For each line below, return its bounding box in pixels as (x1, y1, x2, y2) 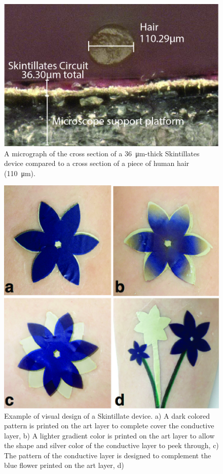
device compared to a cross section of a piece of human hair (4, 158, 190, 168)
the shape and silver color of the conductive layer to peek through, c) (4, 440, 219, 451)
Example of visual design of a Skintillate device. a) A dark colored (4, 410, 210, 421)
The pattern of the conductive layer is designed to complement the (4, 450, 211, 460)
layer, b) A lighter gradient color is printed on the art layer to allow (4, 430, 215, 441)
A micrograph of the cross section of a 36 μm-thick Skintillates (4, 148, 200, 158)
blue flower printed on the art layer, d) (4, 460, 124, 470)
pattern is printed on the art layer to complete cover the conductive (4, 420, 214, 431)
